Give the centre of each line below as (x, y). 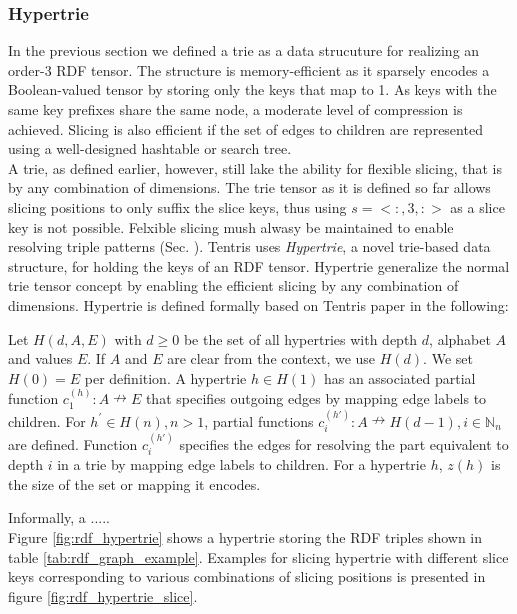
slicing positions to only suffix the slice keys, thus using (177, 206)
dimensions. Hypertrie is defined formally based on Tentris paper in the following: (258, 304)
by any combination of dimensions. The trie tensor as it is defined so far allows (249, 187)
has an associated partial (399, 377)
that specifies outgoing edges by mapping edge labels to (316, 398)
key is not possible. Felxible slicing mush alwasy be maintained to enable (231, 226)
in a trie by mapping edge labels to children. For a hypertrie (241, 464)
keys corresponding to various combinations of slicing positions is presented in (247, 576)
